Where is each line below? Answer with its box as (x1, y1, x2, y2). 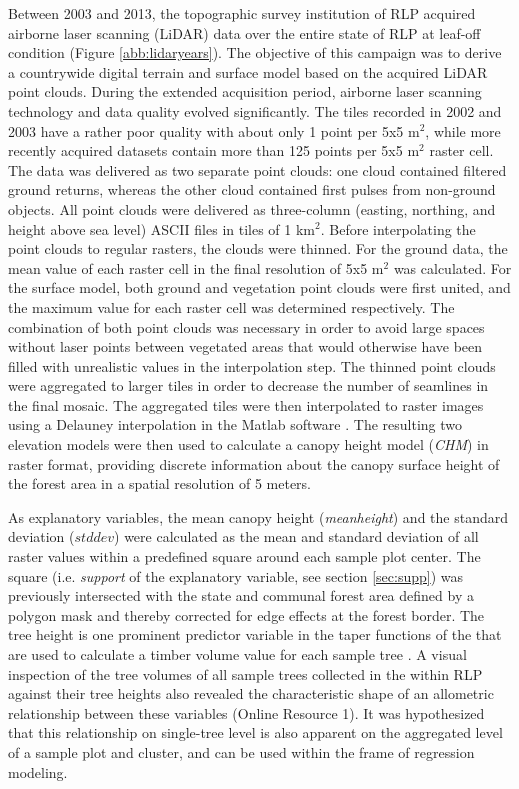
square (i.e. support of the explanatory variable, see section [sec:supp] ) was (8, 565, 464, 586)
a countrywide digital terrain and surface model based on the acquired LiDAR (8, 61, 488, 82)
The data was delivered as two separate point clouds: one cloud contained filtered (8, 159, 507, 180)
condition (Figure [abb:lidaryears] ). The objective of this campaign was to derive (8, 42, 502, 63)
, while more (425, 120, 501, 141)
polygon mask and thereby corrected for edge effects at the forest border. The (8, 604, 485, 625)
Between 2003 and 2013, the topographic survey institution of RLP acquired (8, 3, 476, 23)
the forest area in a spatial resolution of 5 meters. (8, 473, 312, 494)
